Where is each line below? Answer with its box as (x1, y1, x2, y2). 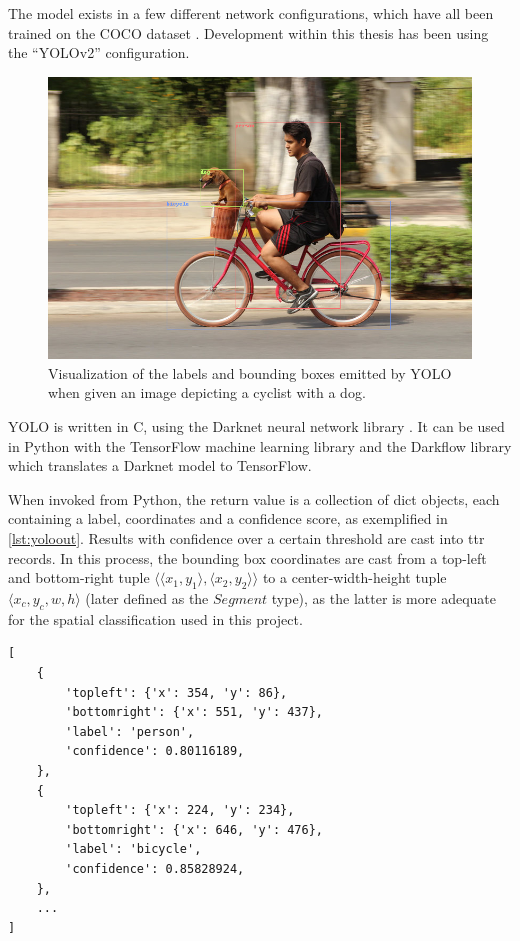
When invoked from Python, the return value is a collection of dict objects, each (8, 488, 500, 509)
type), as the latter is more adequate (271, 588, 496, 608)
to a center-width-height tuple (262, 567, 447, 588)
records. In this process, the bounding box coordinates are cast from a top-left (8, 547, 487, 568)
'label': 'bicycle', (65, 842, 202, 857)
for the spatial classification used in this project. (8, 608, 303, 629)
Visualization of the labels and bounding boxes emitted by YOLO (48, 362, 452, 383)
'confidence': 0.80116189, (65, 744, 245, 759)
